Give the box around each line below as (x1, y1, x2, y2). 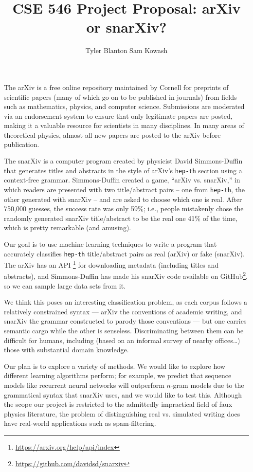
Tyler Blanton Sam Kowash (85, 45, 168, 55)
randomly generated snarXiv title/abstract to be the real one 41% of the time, (4, 213, 237, 223)
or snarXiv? (86, 17, 167, 37)
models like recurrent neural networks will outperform (4, 380, 164, 390)
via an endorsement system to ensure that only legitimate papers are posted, (4, 110, 233, 121)
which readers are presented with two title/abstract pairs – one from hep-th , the (4, 184, 245, 194)
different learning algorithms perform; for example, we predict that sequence (4, 370, 232, 381)
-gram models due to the (170, 380, 244, 390)
